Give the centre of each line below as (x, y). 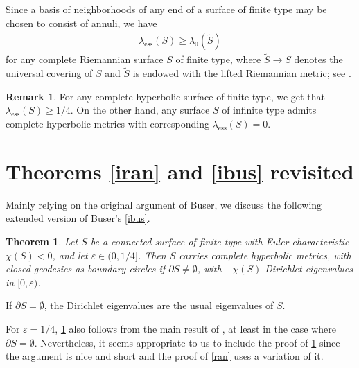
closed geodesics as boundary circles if (86, 269)
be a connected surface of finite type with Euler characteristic (220, 241)
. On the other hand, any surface (140, 110)
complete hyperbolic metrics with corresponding (107, 124)
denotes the (318, 59)
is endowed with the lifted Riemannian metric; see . (242, 73)
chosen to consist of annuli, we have (81, 23)
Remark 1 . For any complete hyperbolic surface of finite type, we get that (165, 96)
